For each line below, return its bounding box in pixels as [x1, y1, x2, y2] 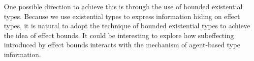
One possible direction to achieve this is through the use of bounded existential [4, 1, 243, 11]
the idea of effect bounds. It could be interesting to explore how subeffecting [4, 30, 234, 40]
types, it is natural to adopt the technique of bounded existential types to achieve [4, 20, 251, 31]
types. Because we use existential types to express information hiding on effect [4, 11, 240, 21]
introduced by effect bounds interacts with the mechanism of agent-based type [4, 40, 240, 50]
